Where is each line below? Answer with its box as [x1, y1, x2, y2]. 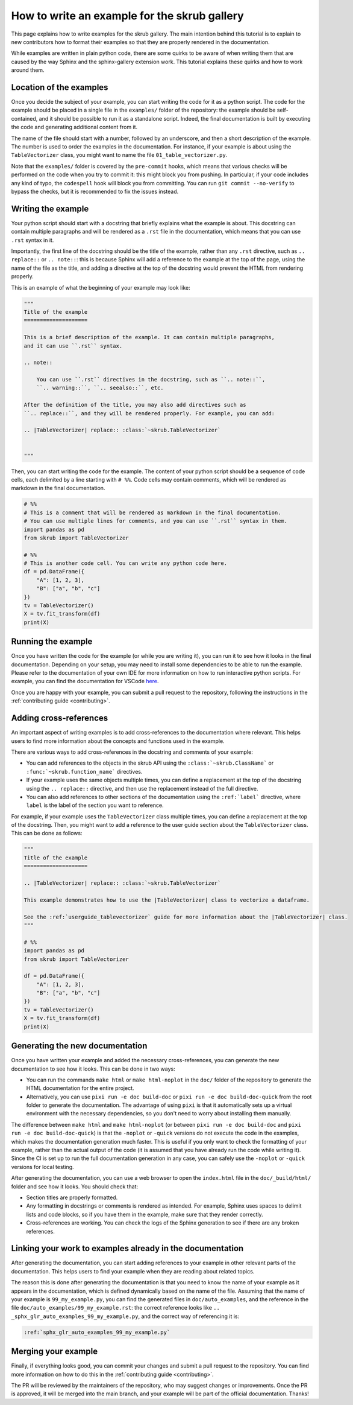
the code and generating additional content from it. [11, 124, 138, 131]
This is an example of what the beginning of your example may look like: [11, 284, 191, 291]
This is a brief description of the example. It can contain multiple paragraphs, [23, 334, 275, 341]
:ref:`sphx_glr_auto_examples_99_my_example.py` [23, 1328, 170, 1336]
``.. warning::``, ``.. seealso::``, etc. [36, 384, 164, 392]
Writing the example [11, 203, 89, 214]
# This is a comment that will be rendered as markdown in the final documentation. [23, 509, 281, 516]
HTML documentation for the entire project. [26, 1085, 135, 1092]
